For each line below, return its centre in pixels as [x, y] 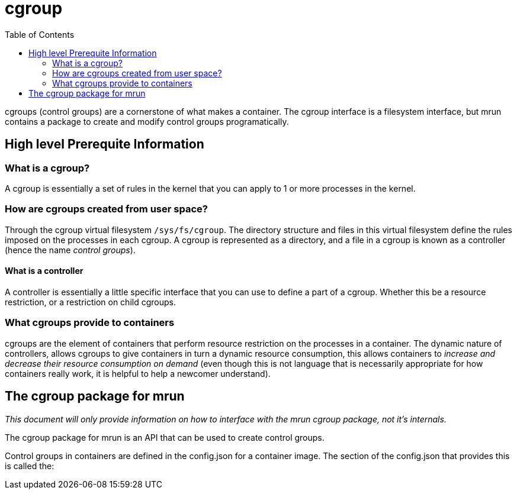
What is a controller [44, 271]
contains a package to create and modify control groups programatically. [147, 121]
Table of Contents [40, 34]
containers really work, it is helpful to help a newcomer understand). [138, 373]
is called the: [30, 466]
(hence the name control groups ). [70, 250]
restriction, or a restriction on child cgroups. [90, 302]
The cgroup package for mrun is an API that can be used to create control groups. [165, 437]
